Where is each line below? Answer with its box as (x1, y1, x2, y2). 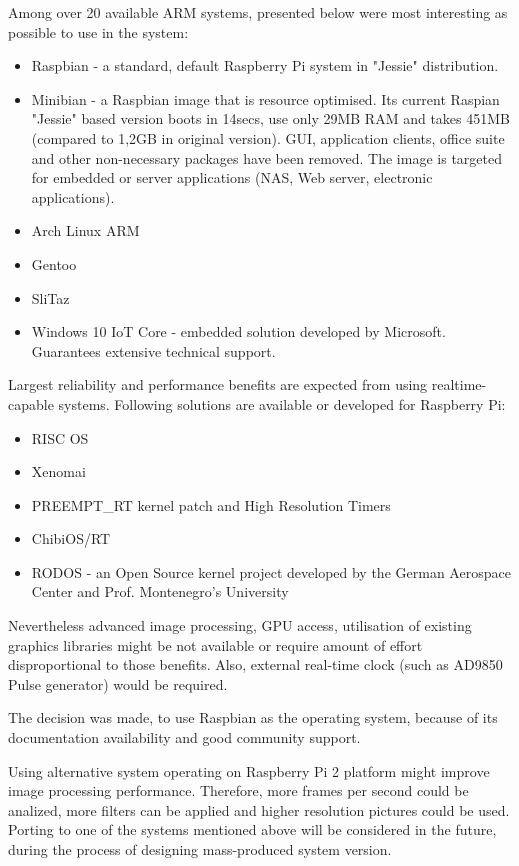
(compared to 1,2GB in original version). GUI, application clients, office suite (31, 127, 505, 148)
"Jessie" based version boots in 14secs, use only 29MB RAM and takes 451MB (31, 108, 510, 129)
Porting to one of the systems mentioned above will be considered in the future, (8, 819, 497, 840)
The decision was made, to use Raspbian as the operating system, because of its (8, 707, 498, 728)
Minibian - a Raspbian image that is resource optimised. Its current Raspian (31, 88, 500, 109)
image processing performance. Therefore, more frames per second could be (8, 780, 469, 801)
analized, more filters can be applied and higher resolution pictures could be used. (8, 799, 510, 820)
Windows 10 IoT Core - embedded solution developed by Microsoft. (31, 321, 446, 342)
